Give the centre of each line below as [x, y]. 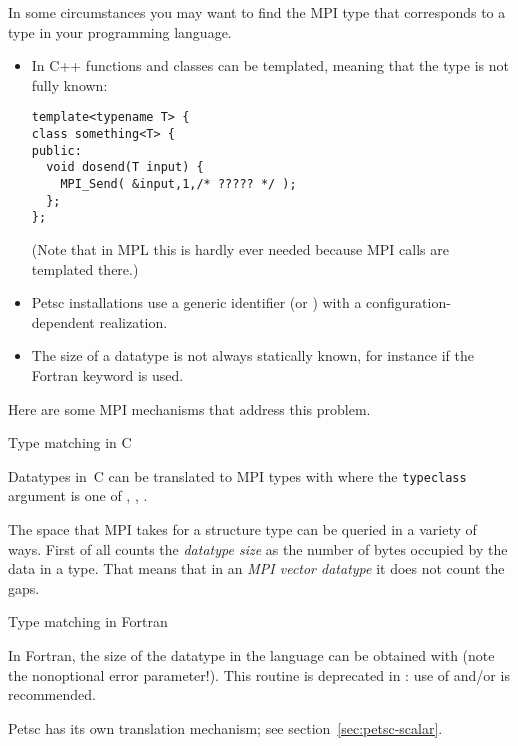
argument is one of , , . [78, 495]
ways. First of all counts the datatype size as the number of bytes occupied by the [258, 548]
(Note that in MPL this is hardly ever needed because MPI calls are [240, 248]
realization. [133, 321]
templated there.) [85, 268]
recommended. [52, 694]
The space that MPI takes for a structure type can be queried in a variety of [242, 528]
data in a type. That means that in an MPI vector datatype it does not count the [256, 568]
